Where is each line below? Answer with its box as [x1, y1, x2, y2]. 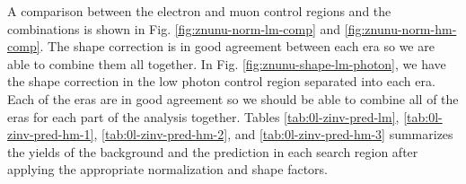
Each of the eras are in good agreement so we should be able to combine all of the [7, 89, 459, 108]
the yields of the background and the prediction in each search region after [7, 142, 418, 161]
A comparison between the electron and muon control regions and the [7, 2, 391, 20]
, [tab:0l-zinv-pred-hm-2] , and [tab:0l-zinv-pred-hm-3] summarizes [93, 125, 453, 144]
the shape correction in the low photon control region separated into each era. [7, 72, 435, 91]
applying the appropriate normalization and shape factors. [7, 160, 328, 179]
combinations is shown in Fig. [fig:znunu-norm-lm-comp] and [7, 19, 341, 38]
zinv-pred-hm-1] [7, 125, 94, 144]
